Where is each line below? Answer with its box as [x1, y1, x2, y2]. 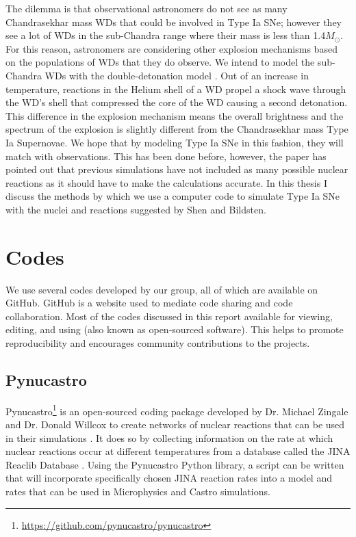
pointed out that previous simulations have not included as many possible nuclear [5, 162, 348, 176]
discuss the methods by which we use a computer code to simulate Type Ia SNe [5, 189, 340, 203]
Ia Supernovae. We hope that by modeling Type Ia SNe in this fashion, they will [5, 135, 344, 149]
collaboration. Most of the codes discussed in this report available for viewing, [5, 309, 333, 323]
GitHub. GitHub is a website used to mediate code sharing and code [5, 296, 293, 310]
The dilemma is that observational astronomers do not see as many [5, 1, 288, 15]
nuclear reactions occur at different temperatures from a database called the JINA [5, 444, 351, 458]
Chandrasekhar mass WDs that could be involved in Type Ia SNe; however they [5, 14, 342, 29]
